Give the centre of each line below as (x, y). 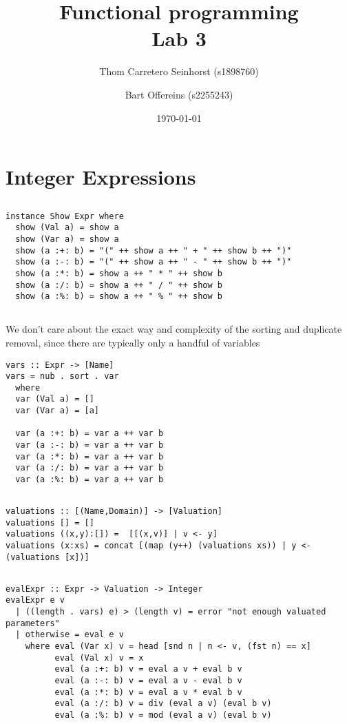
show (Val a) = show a (67, 228)
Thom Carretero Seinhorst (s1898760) (179, 71)
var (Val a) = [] (55, 399)
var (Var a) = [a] (57, 411)
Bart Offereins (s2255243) (179, 94)
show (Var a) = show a (67, 239)
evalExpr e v (35, 600)
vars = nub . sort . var (62, 376)
